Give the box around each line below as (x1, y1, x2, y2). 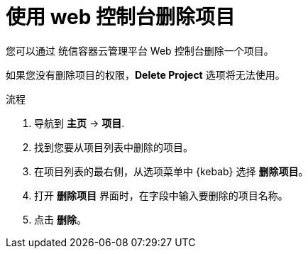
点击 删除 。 (34, 213, 87, 226)
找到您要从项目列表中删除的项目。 (34, 140, 193, 153)
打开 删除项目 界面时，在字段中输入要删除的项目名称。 (34, 189, 288, 201)
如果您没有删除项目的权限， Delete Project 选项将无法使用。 (6, 68, 285, 81)
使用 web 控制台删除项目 (6, 5, 236, 29)
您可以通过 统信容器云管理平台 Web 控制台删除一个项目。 (6, 44, 274, 57)
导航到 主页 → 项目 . (34, 116, 125, 129)
